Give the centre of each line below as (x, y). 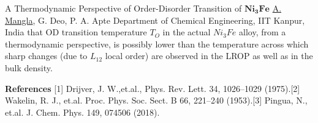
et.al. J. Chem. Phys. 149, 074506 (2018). (82, 112)
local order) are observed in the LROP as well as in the (209, 56)
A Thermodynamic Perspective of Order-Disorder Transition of (123, 8)
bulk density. (29, 67)
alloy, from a (263, 32)
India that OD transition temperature (76, 32)
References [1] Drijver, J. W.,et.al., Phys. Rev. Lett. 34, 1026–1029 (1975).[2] (153, 88)
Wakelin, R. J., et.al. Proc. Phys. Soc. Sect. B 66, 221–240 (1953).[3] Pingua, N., (156, 100)
